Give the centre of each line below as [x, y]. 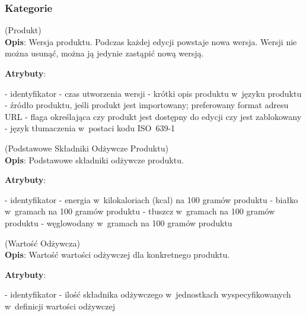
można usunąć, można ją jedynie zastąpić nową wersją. [104, 53]
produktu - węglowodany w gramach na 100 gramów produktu [119, 222]
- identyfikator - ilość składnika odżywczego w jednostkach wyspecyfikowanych [148, 294]
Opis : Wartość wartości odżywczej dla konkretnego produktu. [117, 255]
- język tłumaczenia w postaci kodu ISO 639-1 [90, 128]
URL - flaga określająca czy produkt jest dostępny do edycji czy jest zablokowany [153, 116]
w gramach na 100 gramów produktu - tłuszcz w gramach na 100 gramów [140, 211]
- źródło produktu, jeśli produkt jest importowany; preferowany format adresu [147, 105]
